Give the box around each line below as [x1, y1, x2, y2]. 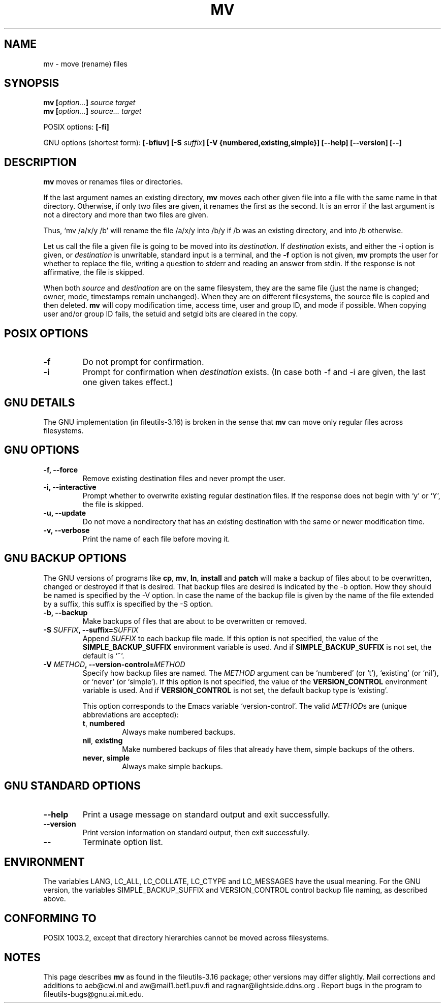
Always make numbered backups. [122, 727, 235, 736]
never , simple [82, 753, 130, 762]
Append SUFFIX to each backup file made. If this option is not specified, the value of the [82, 634, 378, 643]
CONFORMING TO [4, 911, 97, 925]
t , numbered [82, 718, 125, 728]
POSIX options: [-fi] [43, 122, 109, 132]
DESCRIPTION [4, 155, 77, 169]
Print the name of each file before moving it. [82, 534, 230, 543]
